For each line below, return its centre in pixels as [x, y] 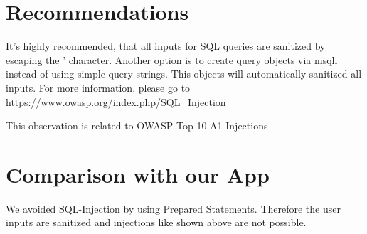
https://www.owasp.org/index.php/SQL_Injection [116, 101]
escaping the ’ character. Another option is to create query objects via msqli [172, 59]
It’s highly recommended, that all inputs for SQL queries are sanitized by [166, 46]
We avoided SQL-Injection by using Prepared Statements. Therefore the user [173, 208]
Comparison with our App [138, 174]
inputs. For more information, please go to [98, 87]
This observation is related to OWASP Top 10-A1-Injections [137, 126]
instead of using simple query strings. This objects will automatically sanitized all [184, 74]
